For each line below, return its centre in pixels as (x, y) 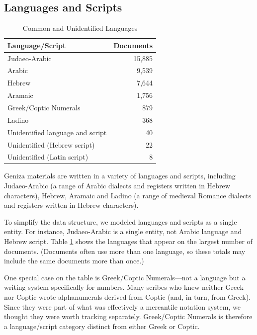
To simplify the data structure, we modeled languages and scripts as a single (121, 221)
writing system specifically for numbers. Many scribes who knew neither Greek (124, 287)
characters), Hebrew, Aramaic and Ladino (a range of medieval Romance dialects (128, 195)
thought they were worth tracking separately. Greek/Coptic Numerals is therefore (128, 316)
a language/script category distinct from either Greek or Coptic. (102, 326)
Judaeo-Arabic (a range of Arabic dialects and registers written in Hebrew (117, 186)
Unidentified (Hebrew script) (51, 144)
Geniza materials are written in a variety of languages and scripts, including (120, 176)
